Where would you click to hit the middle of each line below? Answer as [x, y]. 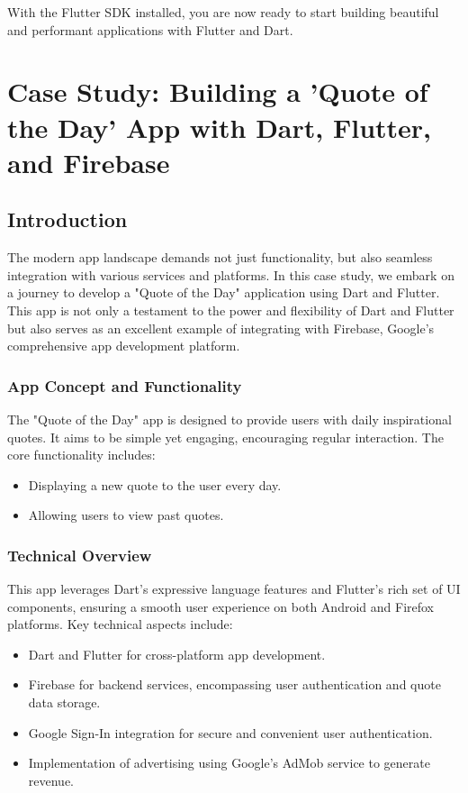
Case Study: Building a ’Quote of [218, 91]
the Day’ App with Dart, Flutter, [220, 127]
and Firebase [89, 162]
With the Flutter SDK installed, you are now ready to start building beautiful [223, 12]
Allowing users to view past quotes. [126, 515]
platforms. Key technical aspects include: [120, 624]
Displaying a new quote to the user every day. [155, 484]
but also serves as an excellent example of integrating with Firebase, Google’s [221, 328]
